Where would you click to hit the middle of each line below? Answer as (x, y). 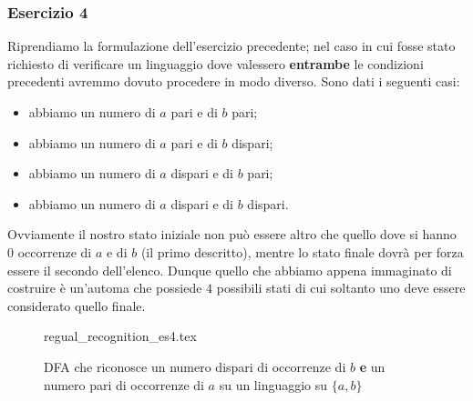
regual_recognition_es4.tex (120, 336)
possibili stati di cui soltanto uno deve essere (341, 288)
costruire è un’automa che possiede (105, 288)
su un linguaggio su (273, 384)
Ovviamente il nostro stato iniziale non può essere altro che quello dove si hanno (232, 234)
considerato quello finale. (77, 305)
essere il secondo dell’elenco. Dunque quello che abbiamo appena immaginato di (230, 270)
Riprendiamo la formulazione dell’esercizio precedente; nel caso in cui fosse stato (231, 46)
